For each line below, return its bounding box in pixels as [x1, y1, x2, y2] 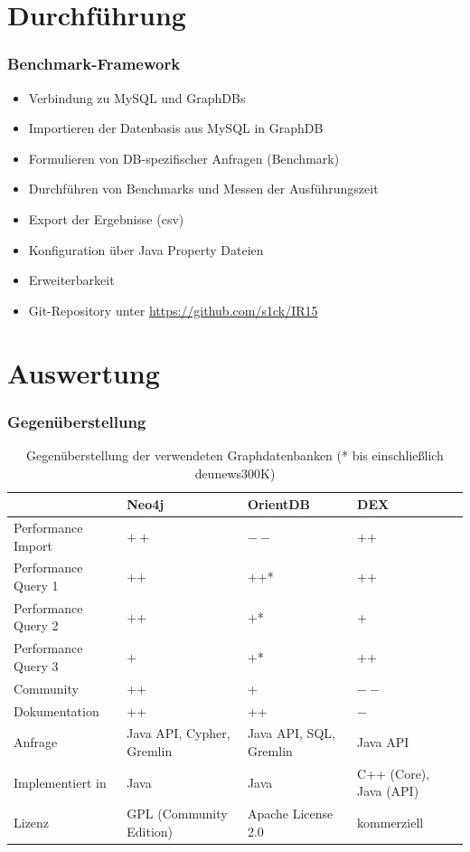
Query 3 [14, 656, 59, 675]
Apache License [247, 804, 334, 823]
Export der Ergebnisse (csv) [28, 209, 184, 228]
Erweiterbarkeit [28, 270, 115, 289]
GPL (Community [127, 804, 228, 823]
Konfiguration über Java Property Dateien [28, 240, 264, 259]
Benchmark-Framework [7, 52, 181, 75]
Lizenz [14, 813, 50, 832]
